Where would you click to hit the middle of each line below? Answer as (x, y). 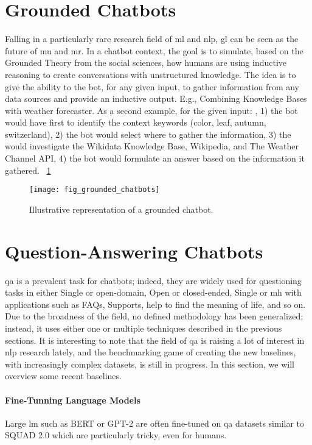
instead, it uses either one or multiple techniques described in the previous (144, 328)
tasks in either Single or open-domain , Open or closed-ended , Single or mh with (153, 292)
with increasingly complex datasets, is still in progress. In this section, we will (150, 364)
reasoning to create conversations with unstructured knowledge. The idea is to (151, 74)
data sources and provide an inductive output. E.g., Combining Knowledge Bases (156, 98)
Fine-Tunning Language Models (73, 400)
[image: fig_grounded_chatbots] (95, 190)
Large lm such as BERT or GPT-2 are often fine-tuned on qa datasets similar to (155, 423)
